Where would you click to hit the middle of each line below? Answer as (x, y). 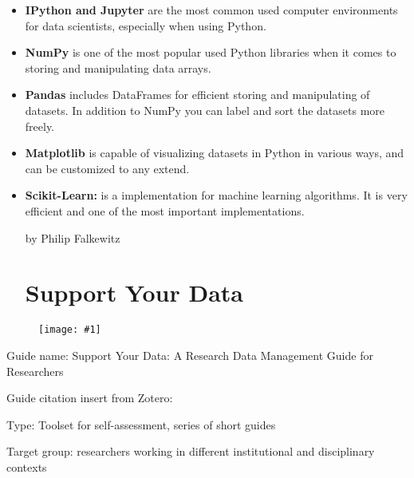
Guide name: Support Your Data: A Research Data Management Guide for (190, 355)
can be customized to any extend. (107, 168)
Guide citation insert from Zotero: (90, 398)
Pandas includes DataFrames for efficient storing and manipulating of (197, 95)
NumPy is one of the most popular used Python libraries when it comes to (211, 52)
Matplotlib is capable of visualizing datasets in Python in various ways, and (215, 153)
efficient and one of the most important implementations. (165, 210)
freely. (40, 126)
